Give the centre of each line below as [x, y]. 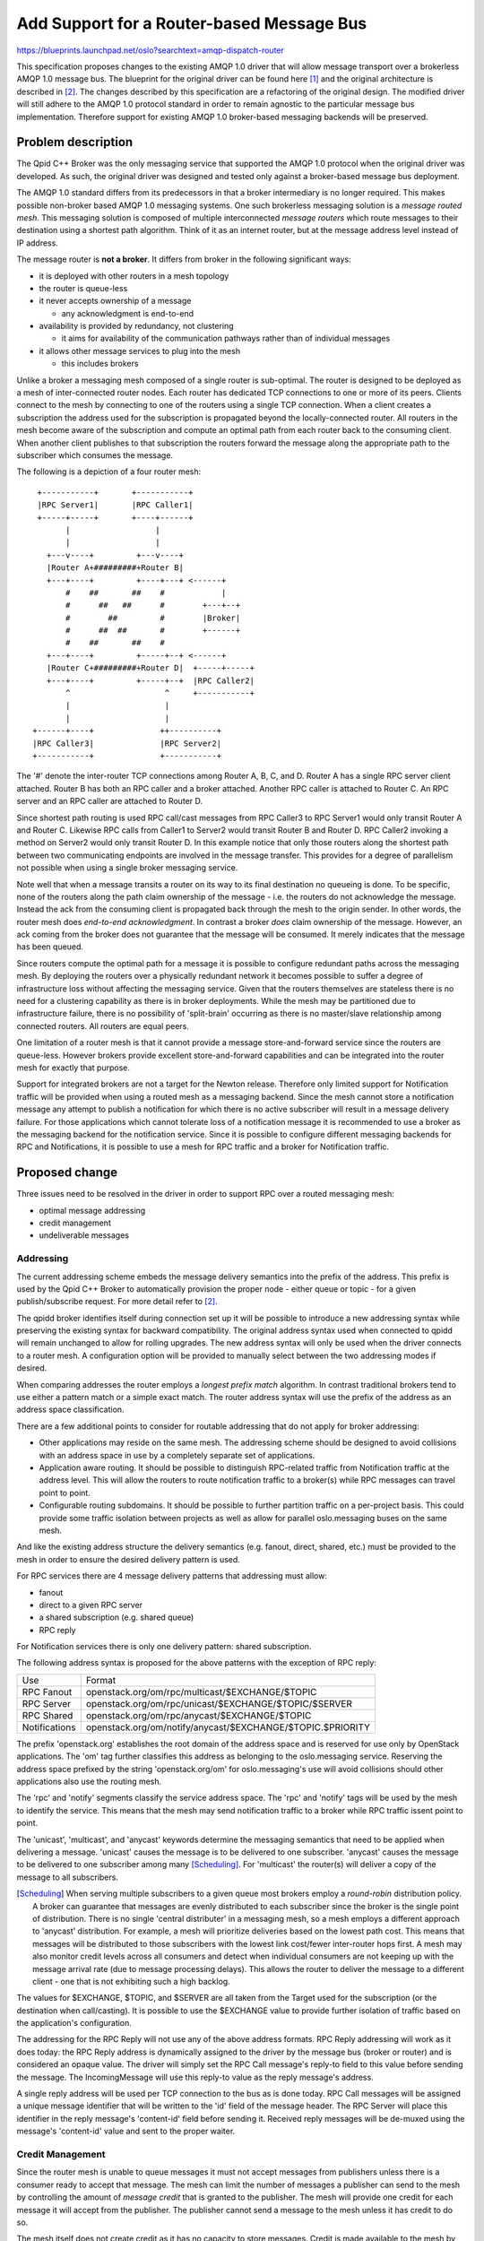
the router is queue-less [83, 288]
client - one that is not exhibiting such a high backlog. [131, 1981]
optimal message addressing [92, 1210]
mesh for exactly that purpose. [73, 1068]
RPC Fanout [47, 1692]
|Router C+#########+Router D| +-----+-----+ [151, 668]
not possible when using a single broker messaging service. [127, 868]
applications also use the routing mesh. [89, 1782]
